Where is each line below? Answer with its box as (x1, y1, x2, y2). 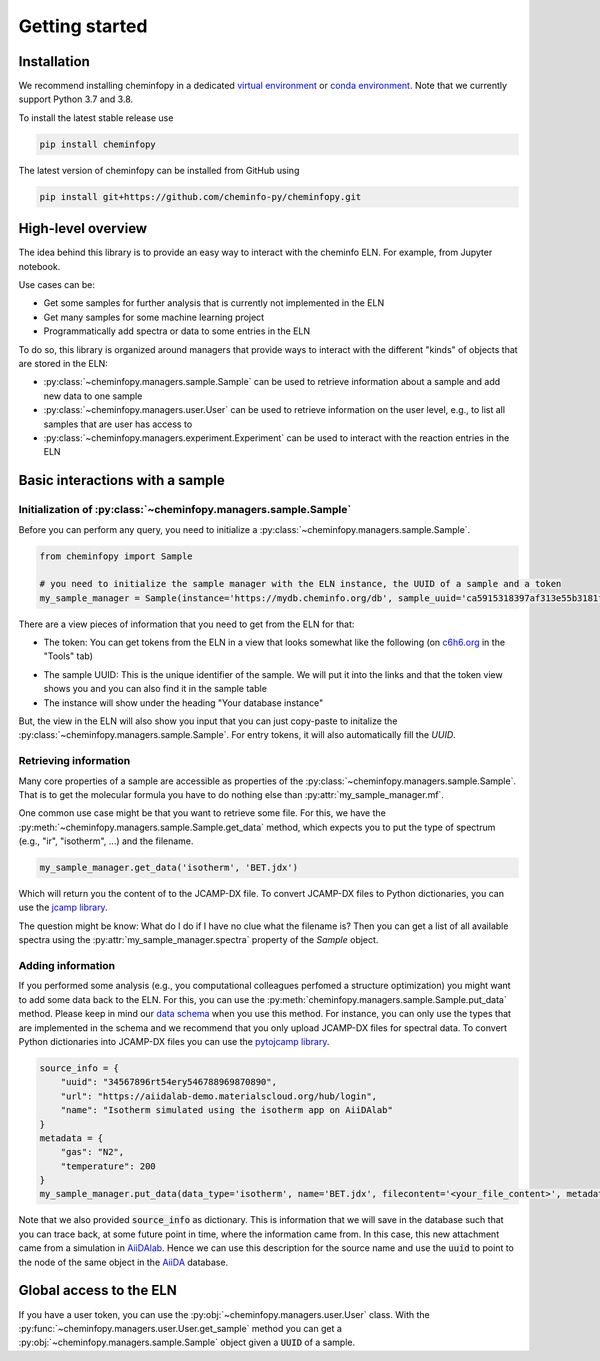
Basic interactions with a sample (18, 472, 225, 489)
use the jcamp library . (18, 901, 109, 914)
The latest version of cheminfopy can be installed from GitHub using (18, 164, 300, 176)
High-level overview (18, 220, 148, 237)
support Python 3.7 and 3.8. (18, 93, 134, 105)
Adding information (18, 959, 115, 973)
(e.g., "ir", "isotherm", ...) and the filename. (18, 835, 194, 847)
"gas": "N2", (60, 1146, 125, 1158)
